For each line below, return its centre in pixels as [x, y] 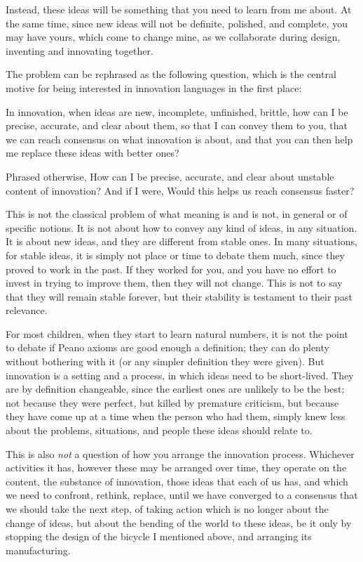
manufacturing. [38, 550]
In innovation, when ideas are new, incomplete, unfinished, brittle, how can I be [177, 111]
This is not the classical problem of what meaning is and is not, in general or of [177, 214]
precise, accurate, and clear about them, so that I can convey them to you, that [177, 125]
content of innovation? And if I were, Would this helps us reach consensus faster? [180, 190]
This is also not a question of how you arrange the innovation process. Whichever [180, 453]
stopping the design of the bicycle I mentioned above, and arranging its [159, 536]
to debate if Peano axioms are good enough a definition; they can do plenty [167, 347]
